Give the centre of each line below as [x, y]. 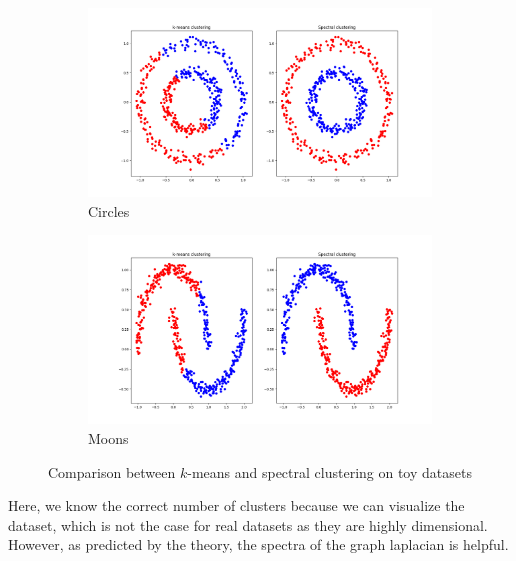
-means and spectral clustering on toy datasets [329, 471]
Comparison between [112, 471]
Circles [109, 210]
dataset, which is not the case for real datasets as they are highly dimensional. [248, 524]
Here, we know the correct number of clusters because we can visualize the [236, 505]
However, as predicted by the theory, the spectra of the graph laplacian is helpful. [258, 544]
